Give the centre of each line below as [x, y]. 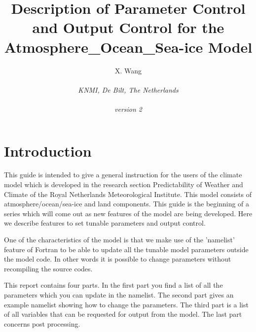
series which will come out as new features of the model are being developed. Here [128, 213]
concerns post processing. [42, 323]
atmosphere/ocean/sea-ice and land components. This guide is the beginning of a [127, 204]
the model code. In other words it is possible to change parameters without [118, 259]
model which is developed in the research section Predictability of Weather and [124, 184]
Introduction [48, 151]
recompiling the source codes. [48, 268]
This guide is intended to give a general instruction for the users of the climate [123, 175]
